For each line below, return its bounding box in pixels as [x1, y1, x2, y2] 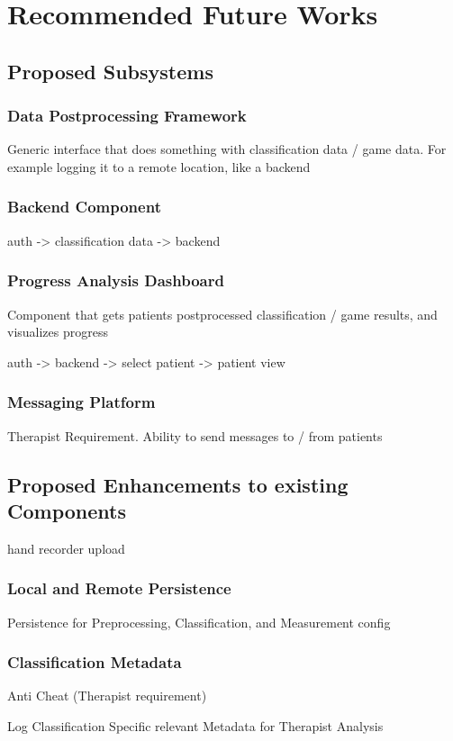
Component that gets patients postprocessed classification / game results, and [7, 304, 438, 323]
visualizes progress [7, 322, 108, 341]
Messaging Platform [7, 391, 156, 413]
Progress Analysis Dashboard [7, 269, 224, 292]
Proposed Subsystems [7, 57, 213, 85]
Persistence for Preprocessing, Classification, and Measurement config [7, 612, 391, 631]
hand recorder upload [7, 538, 125, 557]
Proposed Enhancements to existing [7, 470, 349, 498]
